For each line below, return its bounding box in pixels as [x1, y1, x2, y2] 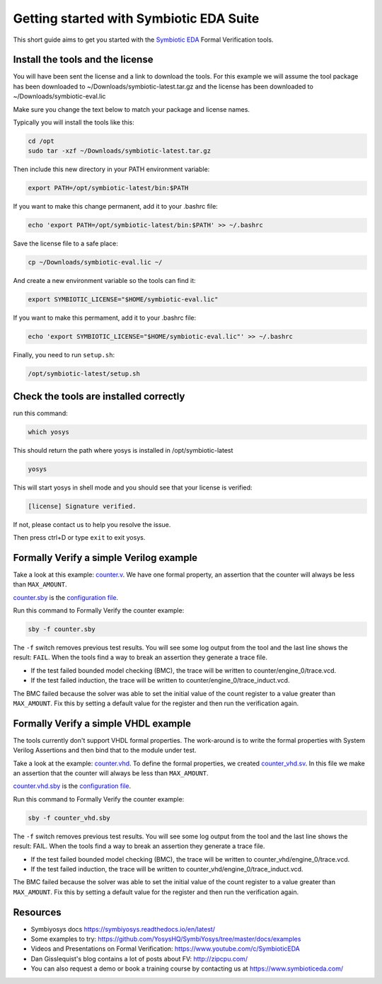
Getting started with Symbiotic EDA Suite [13, 11, 260, 26]
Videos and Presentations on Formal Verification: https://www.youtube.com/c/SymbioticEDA [30, 944, 301, 953]
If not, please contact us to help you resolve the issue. [13, 520, 171, 528]
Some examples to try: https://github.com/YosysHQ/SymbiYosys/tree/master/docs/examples [30, 934, 301, 944]
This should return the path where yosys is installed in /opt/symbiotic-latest [13, 446, 233, 454]
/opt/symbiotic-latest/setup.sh [28, 370, 141, 378]
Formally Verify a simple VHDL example [13, 717, 191, 729]
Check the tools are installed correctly [13, 390, 185, 403]
